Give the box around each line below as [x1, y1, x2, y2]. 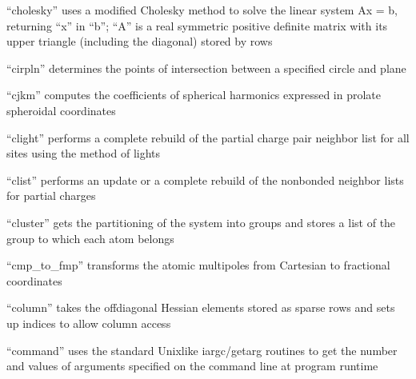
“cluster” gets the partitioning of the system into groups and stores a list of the [6, 213, 396, 230]
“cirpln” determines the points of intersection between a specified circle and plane [6, 59, 406, 76]
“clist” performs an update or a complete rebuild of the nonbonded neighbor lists [6, 171, 404, 188]
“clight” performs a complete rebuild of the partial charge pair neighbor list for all [6, 129, 410, 146]
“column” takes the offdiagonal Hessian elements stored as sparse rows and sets [6, 299, 395, 316]
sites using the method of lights [6, 145, 161, 162]
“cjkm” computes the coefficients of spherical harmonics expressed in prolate [6, 86, 382, 103]
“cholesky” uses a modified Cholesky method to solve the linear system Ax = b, [6, 2, 398, 18]
